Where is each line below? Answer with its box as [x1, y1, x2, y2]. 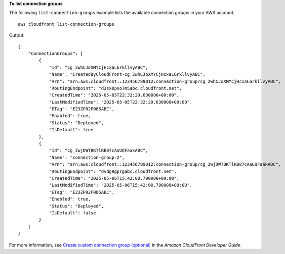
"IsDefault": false [49, 210, 96, 215]
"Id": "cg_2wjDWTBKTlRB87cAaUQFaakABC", [49, 148, 148, 153]
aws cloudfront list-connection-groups [18, 21, 115, 27]
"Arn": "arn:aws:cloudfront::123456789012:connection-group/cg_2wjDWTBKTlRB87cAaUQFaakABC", [49, 161, 281, 167]
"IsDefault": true [49, 127, 94, 133]
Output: [9, 32, 25, 38]
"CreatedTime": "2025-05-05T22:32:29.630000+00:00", [49, 92, 180, 98]
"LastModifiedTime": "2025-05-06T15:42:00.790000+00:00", [49, 182, 193, 188]
